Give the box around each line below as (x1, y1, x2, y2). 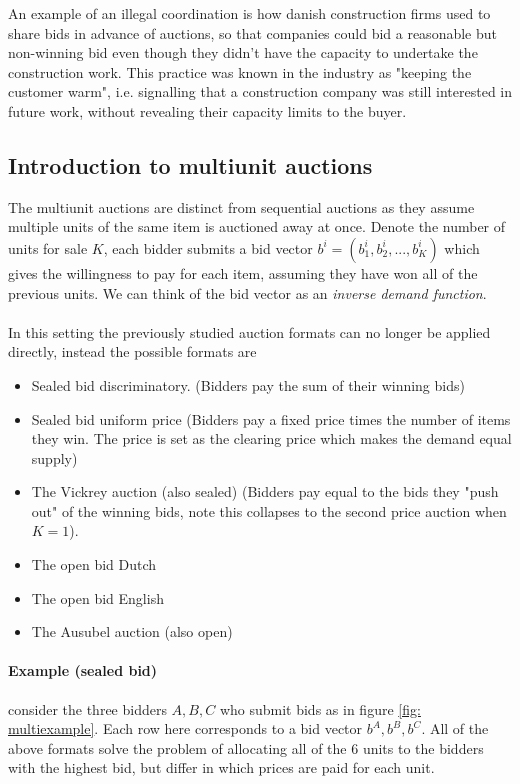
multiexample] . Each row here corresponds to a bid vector (8, 718, 363, 739)
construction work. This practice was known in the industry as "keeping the (8, 61, 472, 82)
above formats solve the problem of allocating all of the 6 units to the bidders (8, 737, 484, 758)
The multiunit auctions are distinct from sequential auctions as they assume (8, 196, 475, 217)
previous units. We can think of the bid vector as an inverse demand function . (8, 282, 487, 303)
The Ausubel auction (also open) (31, 621, 233, 642)
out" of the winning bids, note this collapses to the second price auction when (31, 500, 507, 521)
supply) (31, 447, 78, 468)
